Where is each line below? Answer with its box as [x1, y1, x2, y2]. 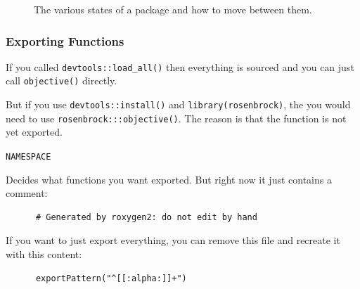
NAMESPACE [6, 152, 51, 162]
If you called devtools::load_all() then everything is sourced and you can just [6, 59, 354, 74]
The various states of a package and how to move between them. [34, 2, 312, 16]
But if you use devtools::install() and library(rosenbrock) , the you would [6, 97, 351, 112]
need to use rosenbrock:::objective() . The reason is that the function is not [6, 110, 347, 125]
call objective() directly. [6, 73, 117, 88]
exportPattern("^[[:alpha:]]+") [35, 273, 187, 283]
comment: [6, 186, 48, 200]
